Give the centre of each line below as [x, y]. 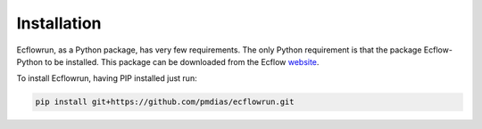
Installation [59, 23]
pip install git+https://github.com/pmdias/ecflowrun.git [165, 102]
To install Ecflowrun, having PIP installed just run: [107, 78]
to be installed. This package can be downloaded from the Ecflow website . [182, 61]
